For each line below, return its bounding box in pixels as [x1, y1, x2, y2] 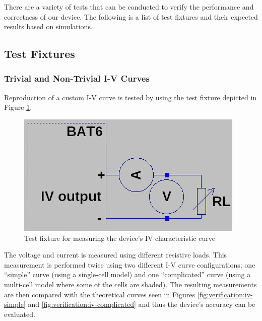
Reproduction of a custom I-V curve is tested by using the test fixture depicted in [4, 92, 257, 102]
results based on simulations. [4, 21, 93, 32]
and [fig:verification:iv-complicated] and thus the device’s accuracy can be [28, 299, 255, 309]
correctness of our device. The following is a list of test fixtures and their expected [4, 11, 258, 22]
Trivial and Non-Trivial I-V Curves [4, 72, 150, 85]
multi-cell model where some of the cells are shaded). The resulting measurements [4, 279, 257, 289]
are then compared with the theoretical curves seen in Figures [4, 289, 195, 299]
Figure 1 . [4, 102, 32, 112]
